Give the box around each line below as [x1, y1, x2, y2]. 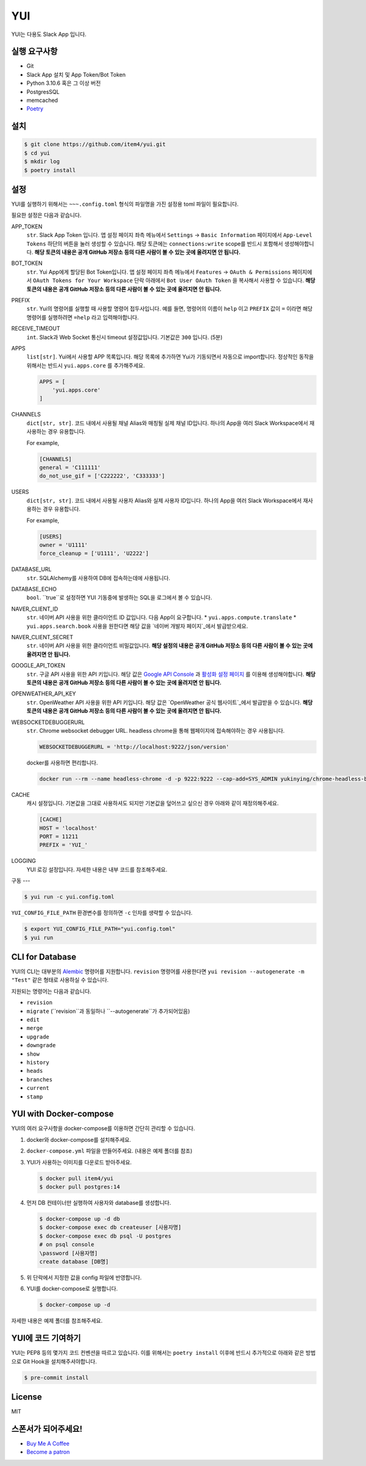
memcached [26, 96, 58, 104]
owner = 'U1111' [39, 541, 88, 548]
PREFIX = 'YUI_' [39, 841, 88, 849]
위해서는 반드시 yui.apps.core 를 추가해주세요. [26, 361, 145, 369]
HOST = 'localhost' [39, 824, 98, 832]
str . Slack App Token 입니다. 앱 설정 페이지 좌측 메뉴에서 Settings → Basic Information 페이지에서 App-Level [26, 231, 312, 239]
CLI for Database [11, 951, 76, 962]
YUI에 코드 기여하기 [11, 1333, 81, 1343]
